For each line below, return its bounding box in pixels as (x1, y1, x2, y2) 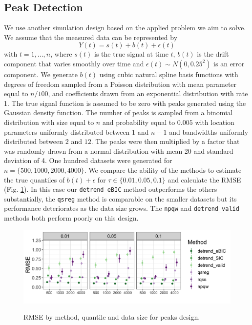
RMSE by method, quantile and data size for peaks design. (23, 312, 200, 322)
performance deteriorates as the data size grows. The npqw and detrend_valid (4, 203, 239, 213)
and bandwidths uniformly (169, 126, 249, 137)
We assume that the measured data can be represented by (4, 32, 178, 42)
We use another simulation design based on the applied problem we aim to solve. (4, 22, 246, 33)
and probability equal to (102, 117, 175, 127)
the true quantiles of (4, 174, 65, 184)
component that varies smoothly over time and (4, 58, 144, 68)
